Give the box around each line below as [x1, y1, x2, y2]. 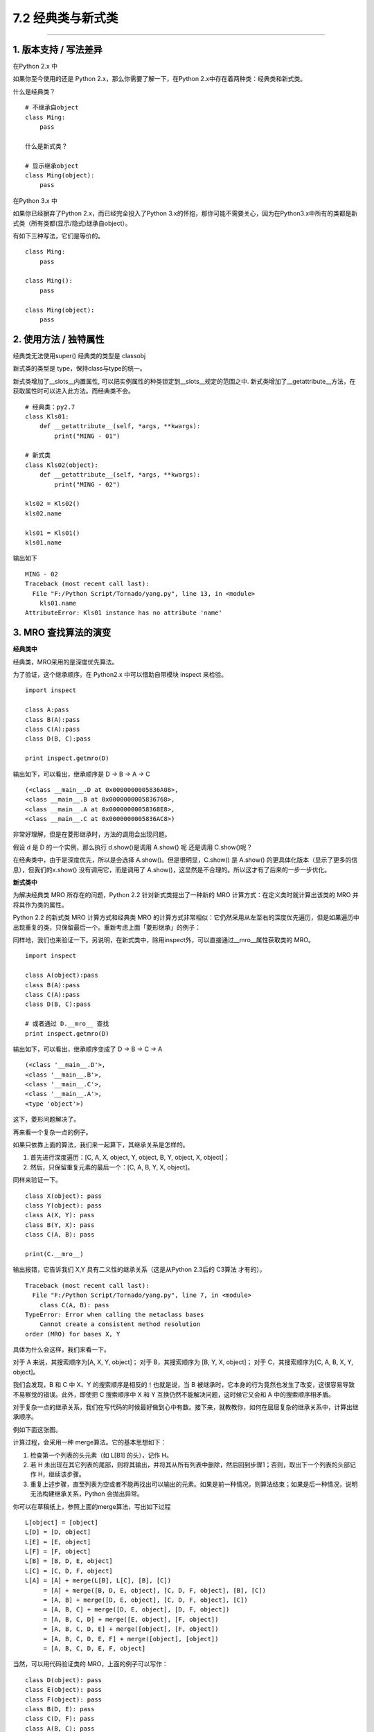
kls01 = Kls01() [25, 529, 80, 537]
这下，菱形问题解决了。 [12, 1115, 80, 1124]
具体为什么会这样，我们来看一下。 [12, 1345, 110, 1354]
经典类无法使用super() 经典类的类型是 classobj [12, 351, 146, 360]
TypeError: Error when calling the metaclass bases [25, 1310, 204, 1318]
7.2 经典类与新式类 [12, 10, 118, 26]
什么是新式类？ [25, 142, 68, 150]
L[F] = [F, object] [25, 1548, 91, 1555]
